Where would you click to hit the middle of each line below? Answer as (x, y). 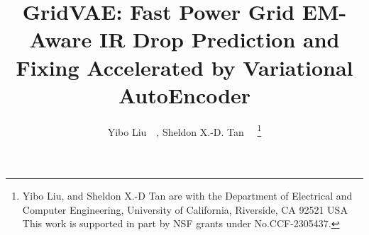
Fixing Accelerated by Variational (184, 67)
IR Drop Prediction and (219, 39)
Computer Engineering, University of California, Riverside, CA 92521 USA (185, 209)
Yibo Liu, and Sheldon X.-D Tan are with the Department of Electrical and (187, 195)
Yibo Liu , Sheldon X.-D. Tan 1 (184, 130)
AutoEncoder (184, 94)
